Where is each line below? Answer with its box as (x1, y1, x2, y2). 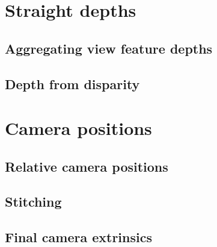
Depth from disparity (5, 74, 140, 93)
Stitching (5, 192, 62, 211)
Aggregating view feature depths (5, 39, 213, 57)
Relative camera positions (5, 157, 168, 175)
